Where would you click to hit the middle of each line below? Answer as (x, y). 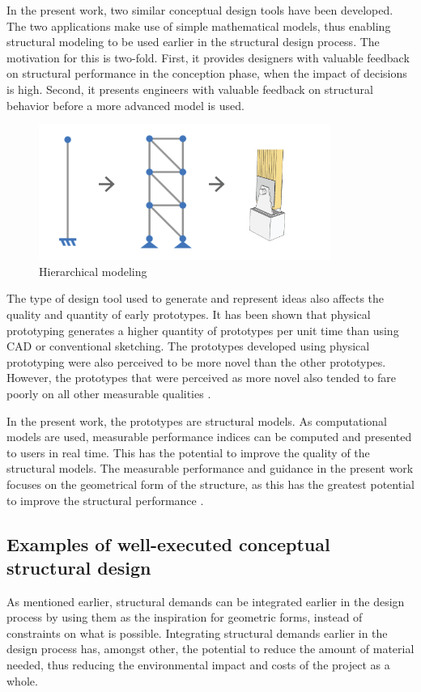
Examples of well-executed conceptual (168, 543)
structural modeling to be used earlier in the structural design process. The (193, 42)
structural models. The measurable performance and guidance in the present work (210, 468)
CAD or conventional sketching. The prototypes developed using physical (188, 346)
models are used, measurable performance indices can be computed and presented (209, 437)
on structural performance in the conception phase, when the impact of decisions (207, 73)
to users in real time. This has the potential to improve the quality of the (188, 452)
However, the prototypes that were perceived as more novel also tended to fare (202, 378)
